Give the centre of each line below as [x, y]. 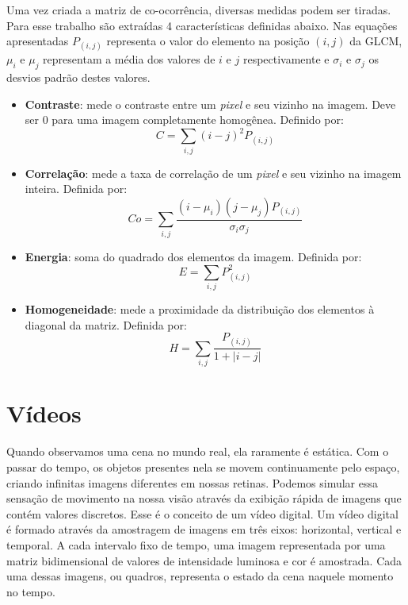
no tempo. [31, 591]
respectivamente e [286, 59]
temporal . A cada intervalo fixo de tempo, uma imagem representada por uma [196, 544]
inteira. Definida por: [76, 189]
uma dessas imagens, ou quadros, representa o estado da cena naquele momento [200, 576]
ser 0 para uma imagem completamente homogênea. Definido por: [184, 119]
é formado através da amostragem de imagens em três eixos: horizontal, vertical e [204, 529]
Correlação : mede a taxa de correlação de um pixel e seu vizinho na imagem [213, 173]
